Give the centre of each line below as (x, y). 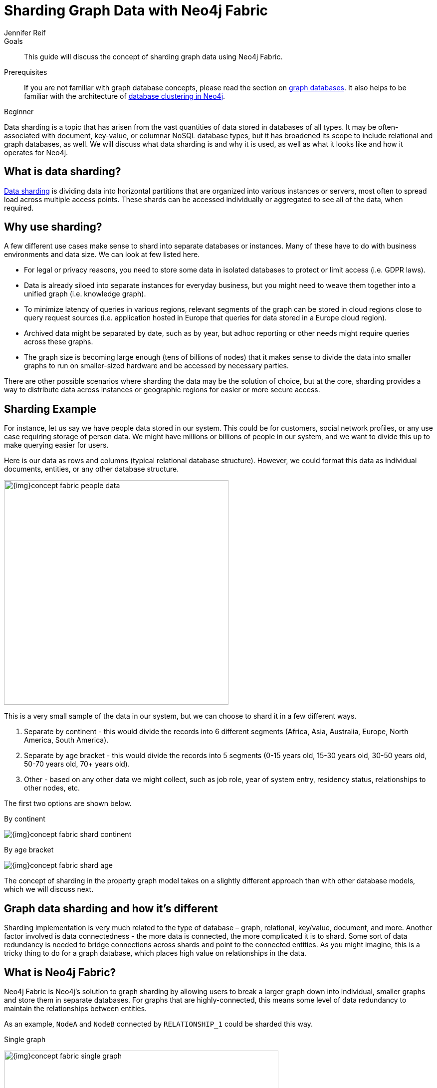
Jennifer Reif (25, 32)
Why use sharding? (53, 227)
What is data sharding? (63, 172)
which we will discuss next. (49, 889)
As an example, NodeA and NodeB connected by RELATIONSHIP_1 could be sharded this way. (158, 1024)
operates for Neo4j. (36, 152)
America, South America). (66, 740)
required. (19, 208)
